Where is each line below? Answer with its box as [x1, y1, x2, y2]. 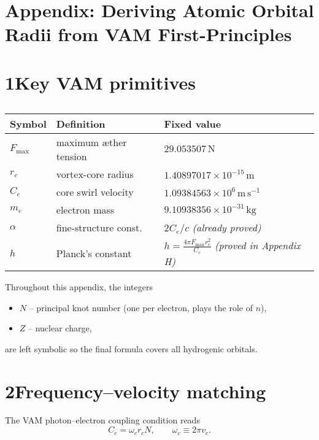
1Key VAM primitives [5, 69, 196, 95]
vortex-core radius [56, 166, 134, 181]
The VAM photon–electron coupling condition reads [5, 414, 200, 426]
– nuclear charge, [28, 322, 92, 334]
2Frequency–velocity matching [5, 378, 266, 403]
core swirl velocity [56, 184, 134, 199]
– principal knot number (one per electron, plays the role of [29, 301, 253, 314]
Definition [56, 116, 106, 131]
